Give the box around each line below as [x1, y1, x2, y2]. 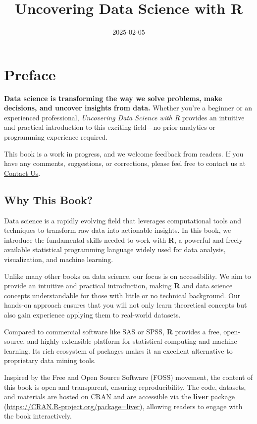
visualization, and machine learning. [4, 254, 113, 264]
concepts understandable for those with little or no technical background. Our [4, 290, 241, 300]
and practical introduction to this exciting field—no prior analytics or [4, 122, 215, 132]
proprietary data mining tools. [4, 355, 96, 366]
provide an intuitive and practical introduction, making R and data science [4, 280, 233, 291]
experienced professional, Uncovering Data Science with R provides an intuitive [4, 112, 245, 122]
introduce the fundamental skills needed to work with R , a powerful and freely [4, 234, 243, 245]
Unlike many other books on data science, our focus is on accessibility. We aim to [4, 270, 251, 281]
